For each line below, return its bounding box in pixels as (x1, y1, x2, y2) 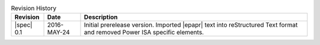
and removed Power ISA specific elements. (84, 28, 204, 37)
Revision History (11, 4, 56, 12)
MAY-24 (47, 28, 71, 37)
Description (84, 13, 118, 21)
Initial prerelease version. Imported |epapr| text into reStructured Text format (84, 21, 298, 29)
